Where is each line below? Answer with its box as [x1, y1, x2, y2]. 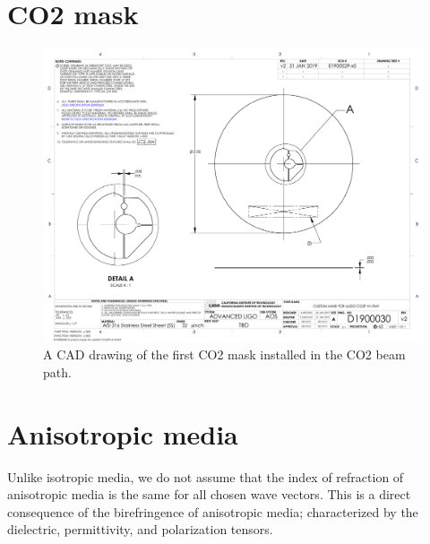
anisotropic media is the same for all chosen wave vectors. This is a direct [7, 485, 411, 504]
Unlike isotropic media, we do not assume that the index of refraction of [7, 467, 404, 486]
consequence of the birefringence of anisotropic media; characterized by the [7, 502, 418, 521]
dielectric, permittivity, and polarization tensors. [7, 520, 273, 539]
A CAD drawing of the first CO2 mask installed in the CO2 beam [43, 345, 406, 364]
